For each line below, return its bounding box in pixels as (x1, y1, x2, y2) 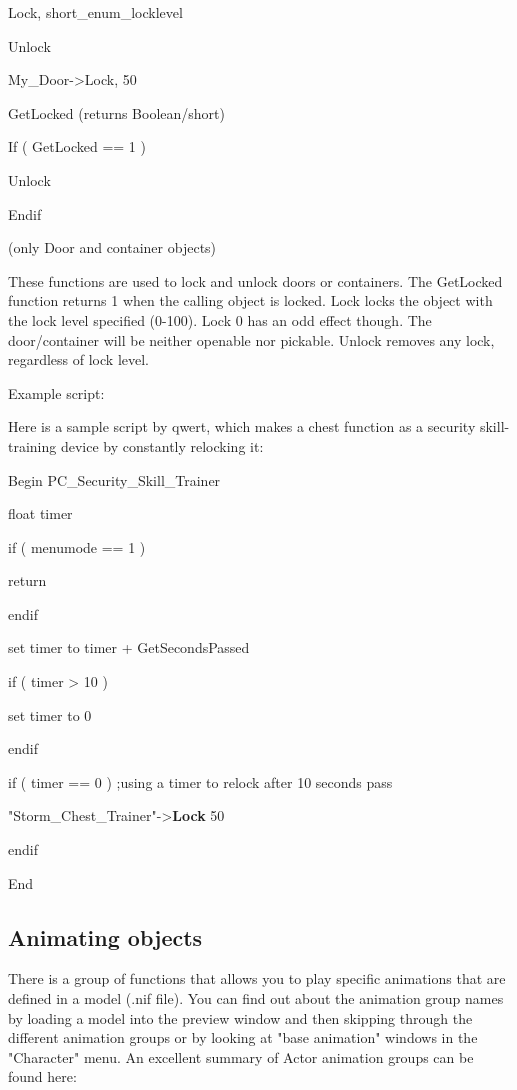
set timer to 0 (8, 704, 92, 725)
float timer (8, 503, 73, 524)
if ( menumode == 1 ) (8, 536, 146, 557)
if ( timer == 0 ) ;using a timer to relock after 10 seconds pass (8, 771, 393, 792)
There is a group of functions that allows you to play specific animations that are (8, 968, 506, 989)
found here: (8, 1066, 77, 1087)
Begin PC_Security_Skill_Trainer (8, 469, 221, 490)
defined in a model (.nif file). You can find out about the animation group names (8, 988, 504, 1009)
